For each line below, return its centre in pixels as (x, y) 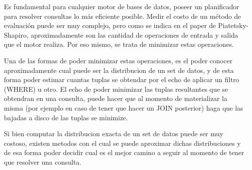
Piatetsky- (233, 25)
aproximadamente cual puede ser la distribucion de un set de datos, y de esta (119, 70)
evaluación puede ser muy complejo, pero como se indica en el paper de (110, 25)
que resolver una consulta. (43, 162)
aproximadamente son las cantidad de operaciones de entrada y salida (134, 35)
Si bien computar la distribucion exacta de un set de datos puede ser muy (114, 134)
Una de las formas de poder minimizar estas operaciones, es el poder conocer (118, 60)
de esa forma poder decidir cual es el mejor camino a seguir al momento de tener (124, 152)
